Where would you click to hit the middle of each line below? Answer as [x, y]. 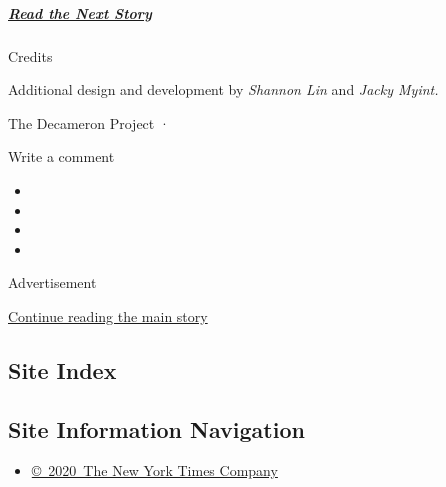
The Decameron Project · [89, 122]
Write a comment [61, 156]
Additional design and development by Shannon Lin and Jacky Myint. [223, 89]
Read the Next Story [80, 12]
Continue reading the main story [108, 315]
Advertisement [52, 282]
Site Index [62, 369]
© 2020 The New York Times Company [154, 470]
